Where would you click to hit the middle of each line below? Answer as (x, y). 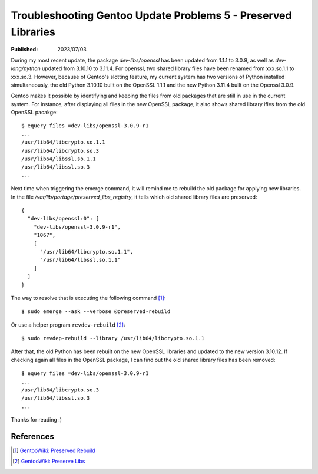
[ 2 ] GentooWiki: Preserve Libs (49, 461)
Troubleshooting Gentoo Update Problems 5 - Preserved (151, 15)
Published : (24, 50)
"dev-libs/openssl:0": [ (63, 219)
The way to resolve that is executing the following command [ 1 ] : (88, 298)
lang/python (26, 68)
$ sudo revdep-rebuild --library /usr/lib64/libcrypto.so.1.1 (113, 338)
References (32, 437)
